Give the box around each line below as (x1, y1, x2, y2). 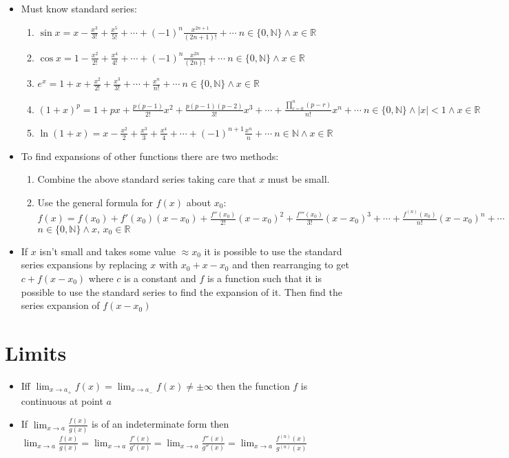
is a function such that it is (207, 271, 322, 286)
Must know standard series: (21, 1, 137, 15)
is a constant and (124, 271, 196, 286)
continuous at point (21, 393, 103, 408)
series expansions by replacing (21, 257, 147, 272)
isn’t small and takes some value (39, 243, 176, 258)
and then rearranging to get (232, 257, 349, 272)
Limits (5, 338, 67, 366)
